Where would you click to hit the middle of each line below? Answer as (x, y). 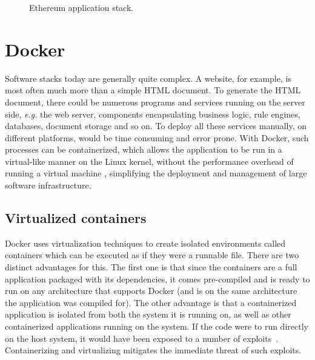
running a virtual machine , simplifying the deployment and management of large (156, 173)
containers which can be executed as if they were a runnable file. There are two (152, 255)
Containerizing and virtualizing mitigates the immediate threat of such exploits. (153, 350)
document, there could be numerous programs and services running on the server (155, 102)
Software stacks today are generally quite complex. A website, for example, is (148, 78)
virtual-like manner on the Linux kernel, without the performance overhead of (149, 161)
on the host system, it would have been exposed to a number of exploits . (142, 338)
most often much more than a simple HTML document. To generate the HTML (153, 90)
